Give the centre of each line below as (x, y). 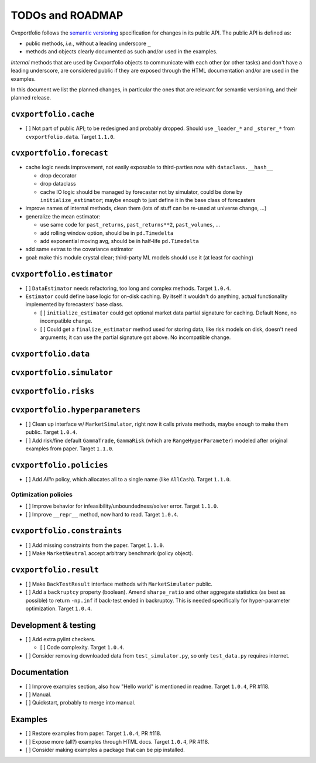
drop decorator (58, 175)
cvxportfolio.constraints (66, 531)
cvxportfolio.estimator (62, 274)
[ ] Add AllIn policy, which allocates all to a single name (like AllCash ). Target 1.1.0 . (128, 480)
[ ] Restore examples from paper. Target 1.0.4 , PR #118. (93, 733)
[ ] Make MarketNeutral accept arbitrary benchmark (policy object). (109, 553)
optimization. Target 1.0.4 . (59, 608)
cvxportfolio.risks (53, 391)
